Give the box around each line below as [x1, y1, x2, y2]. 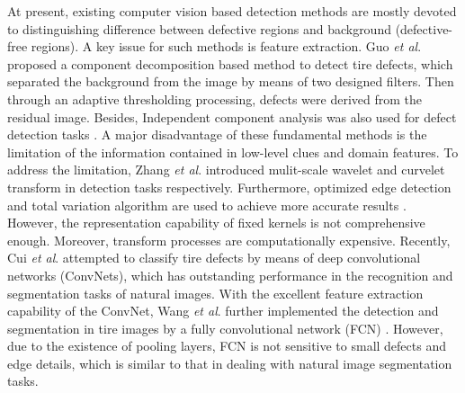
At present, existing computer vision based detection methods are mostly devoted [7, 2, 457, 20]
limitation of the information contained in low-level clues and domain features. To [7, 142, 459, 161]
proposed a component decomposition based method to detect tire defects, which [7, 54, 453, 73]
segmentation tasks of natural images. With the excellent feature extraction [7, 283, 424, 302]
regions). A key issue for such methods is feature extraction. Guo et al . [31, 37, 422, 56]
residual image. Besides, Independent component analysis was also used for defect [7, 107, 457, 126]
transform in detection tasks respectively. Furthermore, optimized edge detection [7, 177, 452, 196]
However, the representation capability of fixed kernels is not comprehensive [7, 213, 425, 232]
